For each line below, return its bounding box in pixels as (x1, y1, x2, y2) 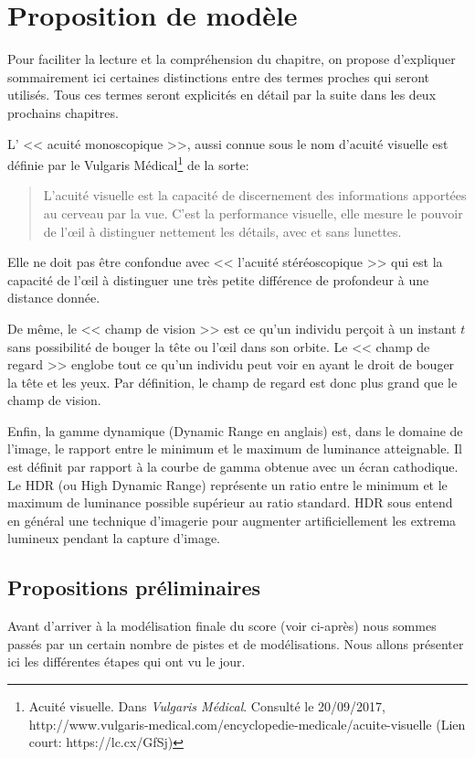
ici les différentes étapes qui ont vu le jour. (7, 652, 246, 671)
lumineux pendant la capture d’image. (7, 528, 221, 548)
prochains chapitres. (7, 102, 119, 122)
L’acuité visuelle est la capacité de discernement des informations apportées (43, 186, 467, 205)
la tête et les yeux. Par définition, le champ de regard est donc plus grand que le (7, 372, 458, 391)
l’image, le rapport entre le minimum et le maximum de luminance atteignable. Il (7, 439, 462, 458)
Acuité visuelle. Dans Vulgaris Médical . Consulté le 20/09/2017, (28, 697, 385, 716)
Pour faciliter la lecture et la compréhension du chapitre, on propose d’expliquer (7, 49, 456, 69)
